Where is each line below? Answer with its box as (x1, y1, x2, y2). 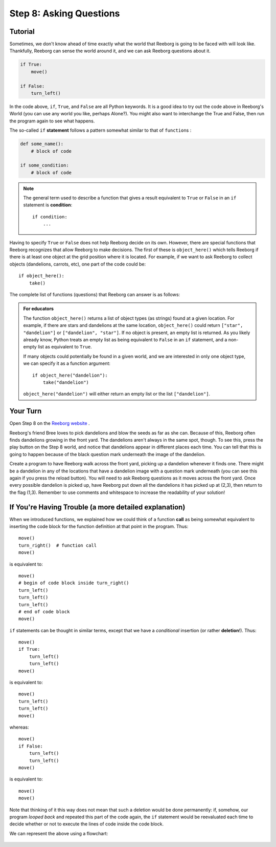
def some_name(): (20, 141, 64, 147)
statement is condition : (23, 202, 73, 208)
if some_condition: (20, 162, 69, 169)
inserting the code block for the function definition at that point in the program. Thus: (9, 523, 189, 529)
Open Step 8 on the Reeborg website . (9, 420, 90, 426)
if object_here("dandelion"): (32, 372, 108, 378)
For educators (23, 305, 54, 312)
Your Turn (9, 407, 42, 416)
